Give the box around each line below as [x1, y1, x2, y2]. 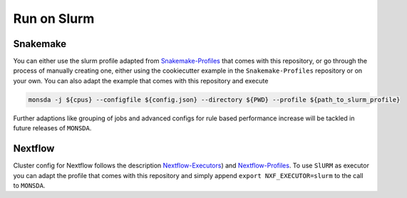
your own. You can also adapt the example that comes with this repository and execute [13, 76, 269, 85]
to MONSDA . [13, 181, 46, 189]
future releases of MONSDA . [13, 124, 92, 132]
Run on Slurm [13, 11, 95, 26]
